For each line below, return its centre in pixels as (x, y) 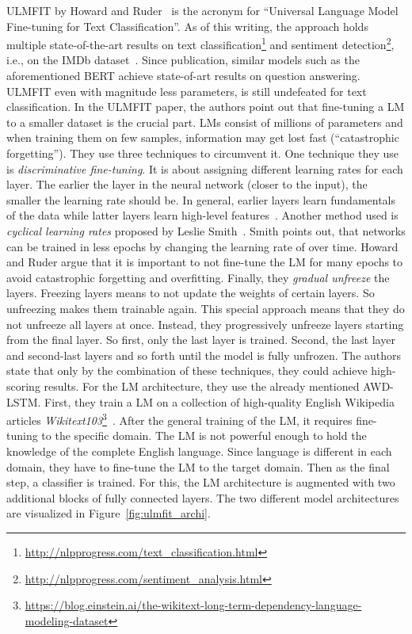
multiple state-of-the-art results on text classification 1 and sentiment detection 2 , (200, 43)
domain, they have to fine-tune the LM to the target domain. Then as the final (198, 466)
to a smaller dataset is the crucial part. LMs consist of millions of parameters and (205, 122)
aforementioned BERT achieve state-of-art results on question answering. (183, 76)
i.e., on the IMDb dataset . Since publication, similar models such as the (183, 60)
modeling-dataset (67, 620)
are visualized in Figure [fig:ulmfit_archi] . (109, 513)
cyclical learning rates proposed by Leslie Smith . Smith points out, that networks (206, 230)
